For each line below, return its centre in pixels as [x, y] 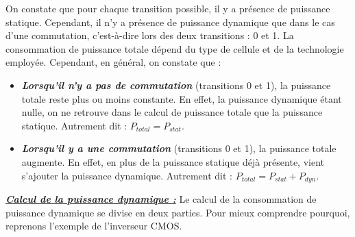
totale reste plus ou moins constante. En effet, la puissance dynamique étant [182, 98]
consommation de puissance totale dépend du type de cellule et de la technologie [175, 48]
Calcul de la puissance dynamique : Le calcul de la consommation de [161, 198]
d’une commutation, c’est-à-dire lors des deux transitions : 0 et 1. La [150, 35]
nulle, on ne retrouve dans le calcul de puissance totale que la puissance [172, 112]
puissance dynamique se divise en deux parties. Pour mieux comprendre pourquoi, [178, 212]
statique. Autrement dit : [74, 125]
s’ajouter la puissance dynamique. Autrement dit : [127, 175]
